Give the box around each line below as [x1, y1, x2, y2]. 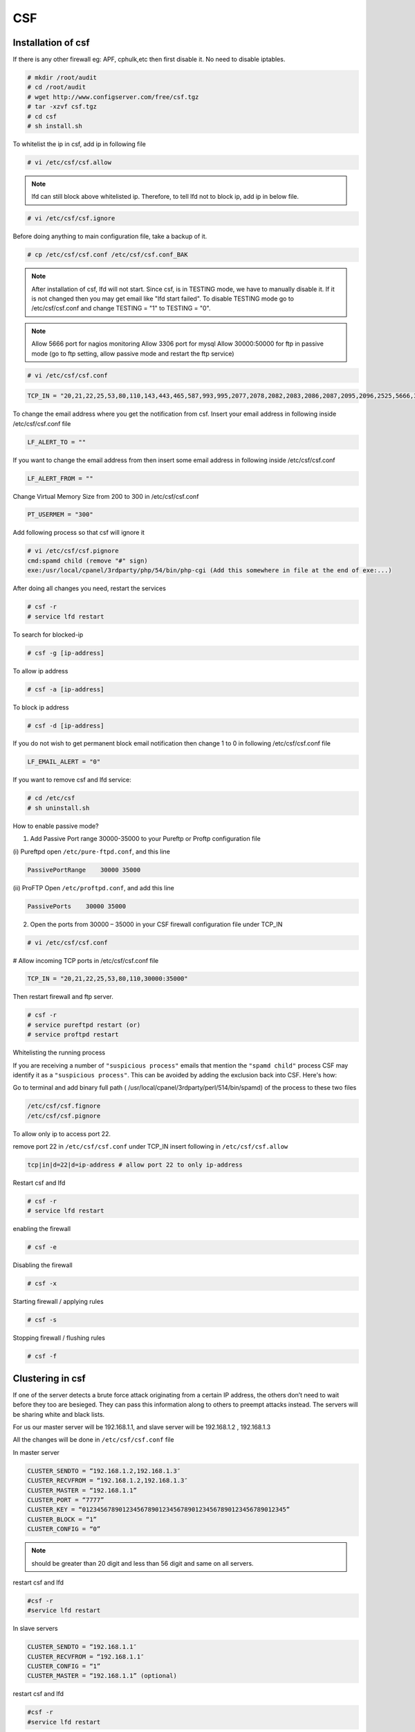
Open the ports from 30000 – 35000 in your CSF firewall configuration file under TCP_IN [30, 920, 283, 928]
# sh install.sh [27, 122, 83, 130]
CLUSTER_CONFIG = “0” [27, 1525, 101, 1533]
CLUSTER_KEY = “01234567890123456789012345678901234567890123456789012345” [27, 1505, 290, 1514]
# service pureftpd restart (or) [27, 1020, 141, 1029]
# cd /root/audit [27, 83, 86, 91]
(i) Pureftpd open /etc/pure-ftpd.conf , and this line [12, 847, 171, 856]
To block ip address [12, 703, 69, 712]
